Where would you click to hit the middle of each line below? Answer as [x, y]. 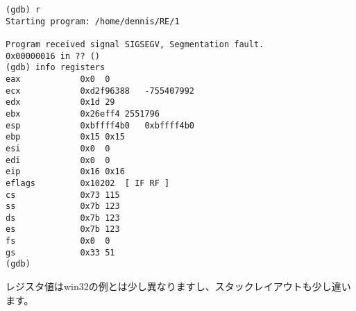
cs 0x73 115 [63, 195]
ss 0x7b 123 [63, 207]
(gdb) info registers [56, 68]
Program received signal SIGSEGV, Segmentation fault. [135, 44]
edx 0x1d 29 [60, 102]
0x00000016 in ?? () [53, 56]
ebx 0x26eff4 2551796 [83, 114]
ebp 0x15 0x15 [65, 137]
